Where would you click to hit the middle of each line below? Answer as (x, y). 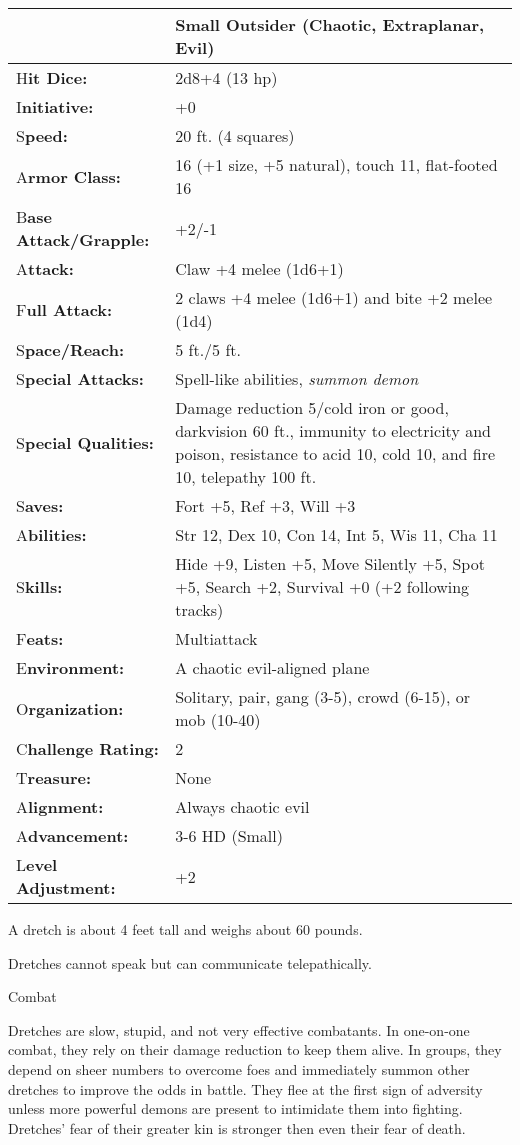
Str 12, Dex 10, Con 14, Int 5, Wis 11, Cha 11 (336, 534)
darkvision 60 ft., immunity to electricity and (333, 430)
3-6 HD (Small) (229, 835)
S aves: (40, 505)
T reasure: (54, 777)
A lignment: (60, 806)
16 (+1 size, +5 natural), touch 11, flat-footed (336, 164)
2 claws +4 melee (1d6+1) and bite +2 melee (334, 297)
